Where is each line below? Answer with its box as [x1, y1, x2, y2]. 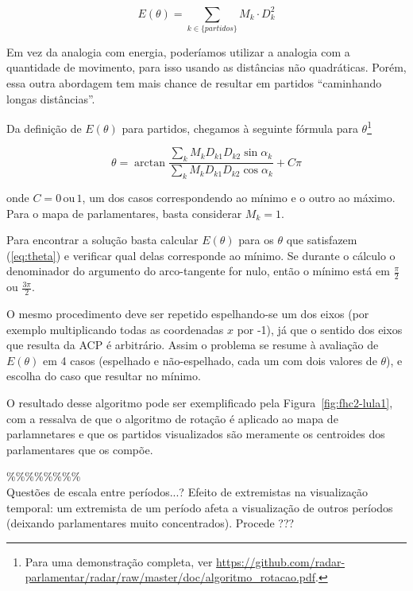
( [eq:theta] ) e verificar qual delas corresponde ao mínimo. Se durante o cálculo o [6, 247, 396, 263]
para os [238, 231, 274, 248]
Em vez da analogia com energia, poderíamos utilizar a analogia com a [6, 43, 350, 60]
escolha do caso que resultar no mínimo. [6, 367, 201, 384]
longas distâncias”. [6, 90, 95, 107]
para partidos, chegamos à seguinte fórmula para [122, 119, 358, 136]
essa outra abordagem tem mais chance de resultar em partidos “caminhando [6, 75, 382, 91]
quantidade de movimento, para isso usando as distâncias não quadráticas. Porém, [6, 59, 407, 76]
